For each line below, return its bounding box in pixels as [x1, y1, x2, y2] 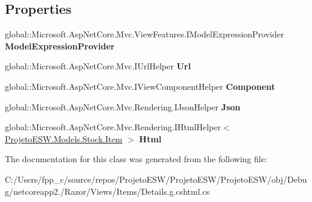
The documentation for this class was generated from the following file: [5, 153, 267, 165]
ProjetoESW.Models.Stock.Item [5, 132, 123, 145]
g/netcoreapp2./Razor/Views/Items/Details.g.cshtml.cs [5, 185, 210, 197]
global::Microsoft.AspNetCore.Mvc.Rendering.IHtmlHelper [5, 121, 221, 133]
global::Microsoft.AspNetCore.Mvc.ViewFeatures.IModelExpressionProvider [5, 28, 284, 40]
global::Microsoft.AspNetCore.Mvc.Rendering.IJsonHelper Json [5, 100, 241, 113]
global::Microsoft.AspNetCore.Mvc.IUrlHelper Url [5, 60, 191, 72]
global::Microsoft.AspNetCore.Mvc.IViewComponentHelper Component [5, 80, 275, 92]
